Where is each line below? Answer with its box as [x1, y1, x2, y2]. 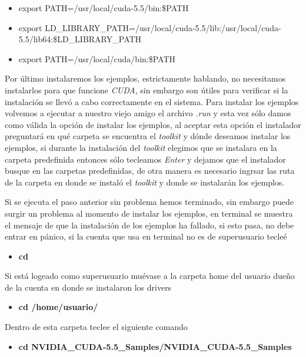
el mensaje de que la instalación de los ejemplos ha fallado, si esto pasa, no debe [5, 218, 294, 231]
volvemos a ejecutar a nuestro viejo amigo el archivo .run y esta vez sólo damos [5, 107, 291, 119]
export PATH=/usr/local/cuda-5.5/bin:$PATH [18, 2, 189, 14]
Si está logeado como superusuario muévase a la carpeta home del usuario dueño [5, 270, 295, 282]
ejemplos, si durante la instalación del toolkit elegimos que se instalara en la [5, 141, 277, 153]
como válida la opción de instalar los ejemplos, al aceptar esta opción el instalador [5, 118, 301, 130]
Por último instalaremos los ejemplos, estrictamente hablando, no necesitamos [5, 72, 286, 85]
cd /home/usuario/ [18, 301, 98, 313]
